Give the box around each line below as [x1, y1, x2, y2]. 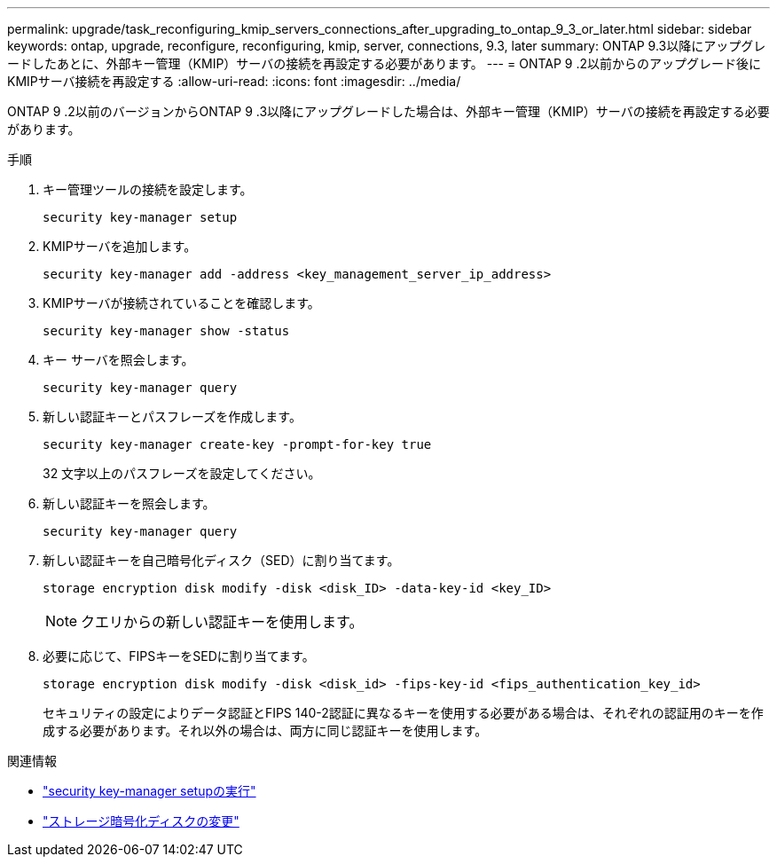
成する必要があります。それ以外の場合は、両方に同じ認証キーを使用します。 [43, 723, 488, 738]
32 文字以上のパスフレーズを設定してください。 [43, 466, 321, 481]
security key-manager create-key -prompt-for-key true [43, 437, 432, 452]
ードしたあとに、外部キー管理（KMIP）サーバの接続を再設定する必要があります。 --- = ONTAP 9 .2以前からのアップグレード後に [7, 56, 762, 71]
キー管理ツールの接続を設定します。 [43, 182, 253, 197]
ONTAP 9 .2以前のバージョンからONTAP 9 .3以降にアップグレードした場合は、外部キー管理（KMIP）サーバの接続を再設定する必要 [7, 104, 770, 119]
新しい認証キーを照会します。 [43, 496, 216, 511]
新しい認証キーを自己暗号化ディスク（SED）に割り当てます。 [43, 553, 400, 568]
